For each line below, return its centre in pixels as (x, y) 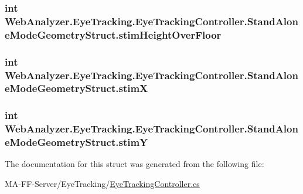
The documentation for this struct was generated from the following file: (135, 164)
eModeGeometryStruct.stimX (76, 88)
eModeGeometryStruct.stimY (76, 142)
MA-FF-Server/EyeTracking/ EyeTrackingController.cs (102, 184)
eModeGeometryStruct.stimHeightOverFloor (113, 34)
